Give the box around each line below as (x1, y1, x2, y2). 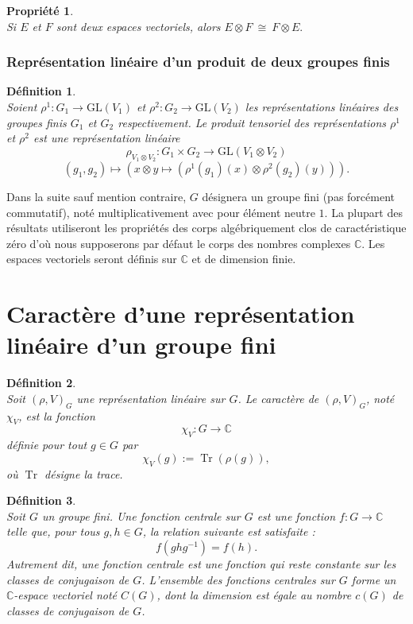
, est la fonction (18, 407, 95, 424)
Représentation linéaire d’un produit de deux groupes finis (6, 52, 390, 72)
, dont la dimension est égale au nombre (156, 587, 352, 603)
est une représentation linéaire (33, 130, 180, 146)
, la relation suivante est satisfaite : (142, 523, 315, 540)
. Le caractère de (237, 390, 319, 406)
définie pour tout (6, 436, 87, 453)
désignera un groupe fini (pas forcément (202, 188, 395, 204)
